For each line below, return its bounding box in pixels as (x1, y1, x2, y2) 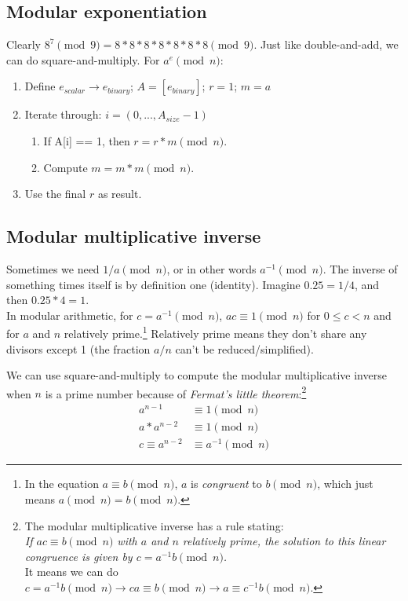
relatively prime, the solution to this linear (182, 533, 386, 549)
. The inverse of (322, 260, 398, 277)
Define (24, 78, 56, 94)
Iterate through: (24, 106, 102, 123)
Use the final (24, 185, 86, 202)
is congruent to (191, 475, 262, 492)
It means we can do (24, 563, 118, 580)
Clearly (6, 36, 41, 53)
